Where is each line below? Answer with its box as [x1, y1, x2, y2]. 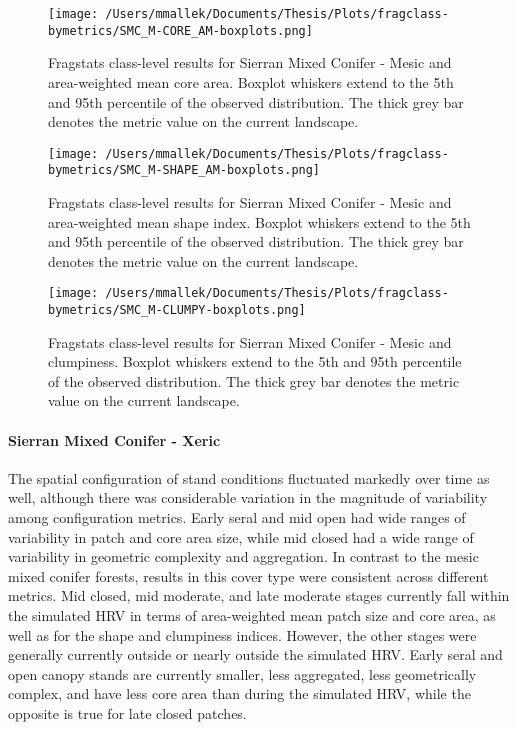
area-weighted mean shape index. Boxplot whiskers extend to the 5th [48, 211, 471, 232]
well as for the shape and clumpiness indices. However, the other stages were [8, 624, 477, 645]
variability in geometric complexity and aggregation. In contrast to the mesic [8, 546, 479, 567]
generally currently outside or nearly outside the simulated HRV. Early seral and [8, 644, 503, 665]
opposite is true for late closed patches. [8, 702, 247, 723]
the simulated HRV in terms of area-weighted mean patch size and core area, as [8, 605, 496, 626]
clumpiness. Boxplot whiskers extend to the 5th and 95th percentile [48, 351, 462, 372]
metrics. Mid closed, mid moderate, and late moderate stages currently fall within [8, 585, 510, 606]
